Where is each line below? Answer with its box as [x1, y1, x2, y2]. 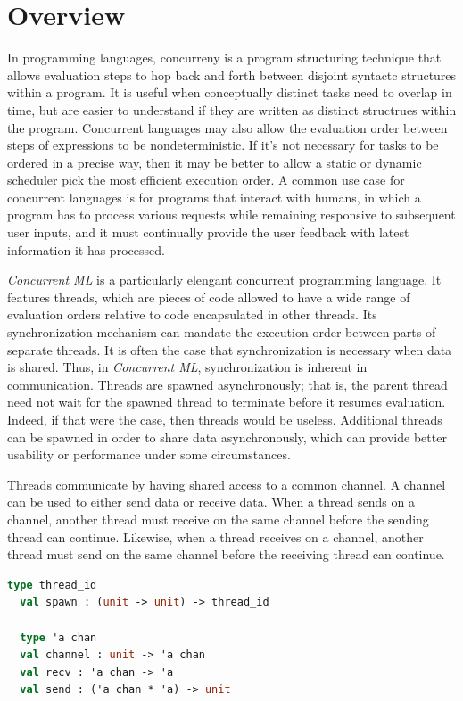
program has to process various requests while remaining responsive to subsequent [7, 205, 456, 224]
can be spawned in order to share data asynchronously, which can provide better [7, 427, 447, 446]
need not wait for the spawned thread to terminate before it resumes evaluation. [7, 392, 446, 411]
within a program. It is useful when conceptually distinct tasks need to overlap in [7, 83, 452, 102]
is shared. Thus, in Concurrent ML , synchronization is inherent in [7, 358, 368, 376]
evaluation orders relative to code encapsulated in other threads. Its [7, 305, 377, 324]
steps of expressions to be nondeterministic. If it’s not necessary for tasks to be [7, 136, 439, 154]
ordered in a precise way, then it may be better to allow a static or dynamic [7, 153, 422, 171]
